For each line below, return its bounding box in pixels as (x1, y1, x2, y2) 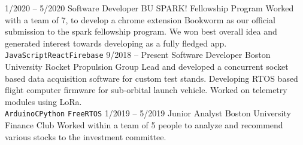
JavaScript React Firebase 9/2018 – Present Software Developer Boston (5, 48, 271, 61)
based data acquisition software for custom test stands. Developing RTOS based (5, 72, 298, 84)
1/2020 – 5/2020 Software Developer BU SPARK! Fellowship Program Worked (5, 2, 294, 14)
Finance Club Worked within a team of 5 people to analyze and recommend (5, 119, 283, 131)
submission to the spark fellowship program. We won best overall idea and (5, 25, 277, 38)
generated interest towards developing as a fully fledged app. (5, 36, 227, 49)
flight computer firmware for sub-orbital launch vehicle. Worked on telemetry (5, 84, 287, 96)
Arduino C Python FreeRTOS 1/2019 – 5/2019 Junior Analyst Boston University (5, 107, 291, 119)
